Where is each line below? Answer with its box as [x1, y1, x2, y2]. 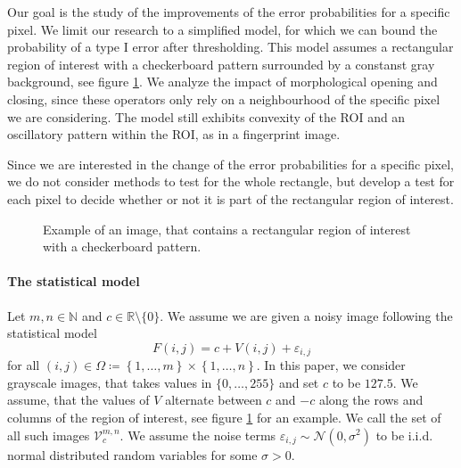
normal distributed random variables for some [7, 445, 258, 464]
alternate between [165, 390, 262, 409]
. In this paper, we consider [256, 356, 406, 374]
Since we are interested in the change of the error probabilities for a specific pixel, [7, 154, 454, 173]
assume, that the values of [7, 390, 150, 409]
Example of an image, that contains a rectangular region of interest [43, 219, 411, 238]
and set [278, 373, 319, 391]
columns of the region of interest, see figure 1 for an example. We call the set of [7, 407, 441, 426]
